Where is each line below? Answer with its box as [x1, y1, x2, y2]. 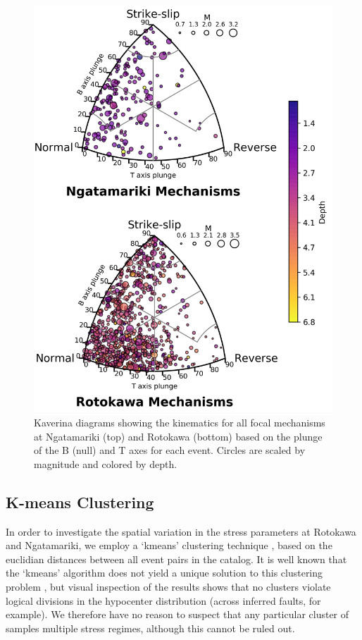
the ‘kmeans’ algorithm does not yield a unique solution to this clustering [6, 565, 323, 580]
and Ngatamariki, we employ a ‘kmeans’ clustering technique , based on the [6, 538, 332, 553]
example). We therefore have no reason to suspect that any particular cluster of [6, 607, 349, 622]
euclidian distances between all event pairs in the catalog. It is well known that [6, 551, 347, 566]
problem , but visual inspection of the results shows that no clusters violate [6, 579, 331, 593]
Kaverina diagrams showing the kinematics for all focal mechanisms [34, 414, 325, 429]
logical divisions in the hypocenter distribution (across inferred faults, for [6, 593, 321, 608]
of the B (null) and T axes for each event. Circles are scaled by [34, 443, 306, 457]
